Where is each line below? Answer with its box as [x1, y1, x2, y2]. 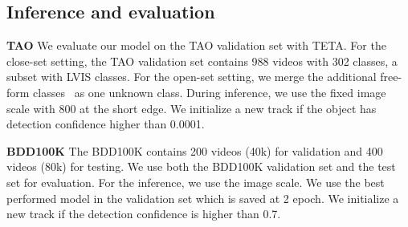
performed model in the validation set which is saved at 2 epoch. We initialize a [6, 189, 399, 206]
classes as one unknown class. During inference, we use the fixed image [33, 83, 386, 100]
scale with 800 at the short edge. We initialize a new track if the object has [6, 99, 377, 116]
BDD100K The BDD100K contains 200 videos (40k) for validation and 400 [6, 142, 383, 159]
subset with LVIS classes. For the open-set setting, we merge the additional [6, 68, 377, 85]
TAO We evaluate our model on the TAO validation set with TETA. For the [6, 37, 386, 54]
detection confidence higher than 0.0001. [6, 116, 205, 132]
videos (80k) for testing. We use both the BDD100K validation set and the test [6, 158, 396, 175]
